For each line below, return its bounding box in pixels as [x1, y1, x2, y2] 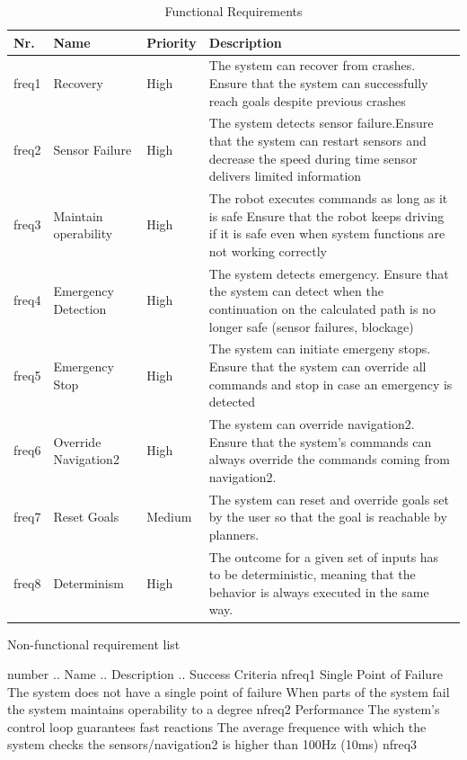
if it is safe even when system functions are [208, 224, 445, 243]
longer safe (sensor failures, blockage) [208, 317, 414, 335]
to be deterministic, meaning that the [208, 565, 416, 584]
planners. [208, 524, 260, 543]
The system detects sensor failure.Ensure [208, 113, 434, 132]
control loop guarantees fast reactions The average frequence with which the [7, 717, 427, 736]
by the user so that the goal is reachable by [208, 507, 447, 526]
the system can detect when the [208, 282, 383, 300]
